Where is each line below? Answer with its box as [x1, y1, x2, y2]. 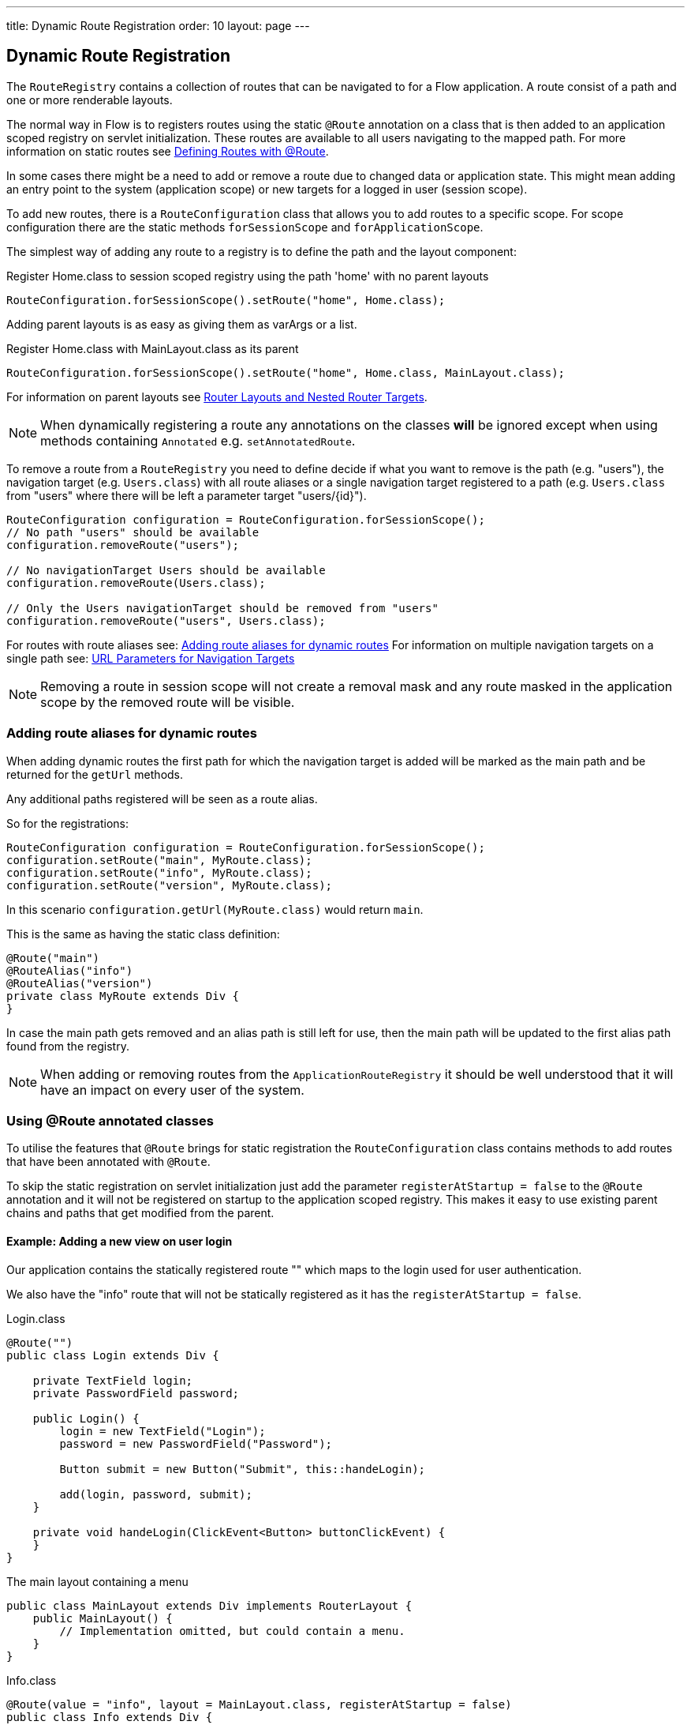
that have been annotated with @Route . [6, 1155, 211, 1169]
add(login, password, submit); [59, 1487, 252, 1501]
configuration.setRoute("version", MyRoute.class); [6, 878, 333, 892]
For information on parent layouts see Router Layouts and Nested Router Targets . [6, 389, 428, 404]
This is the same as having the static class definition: [6, 926, 280, 941]
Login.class [6, 1311, 65, 1325]
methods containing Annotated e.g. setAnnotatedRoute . [40, 432, 356, 449]
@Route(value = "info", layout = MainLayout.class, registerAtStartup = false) [6, 1697, 512, 1711]
